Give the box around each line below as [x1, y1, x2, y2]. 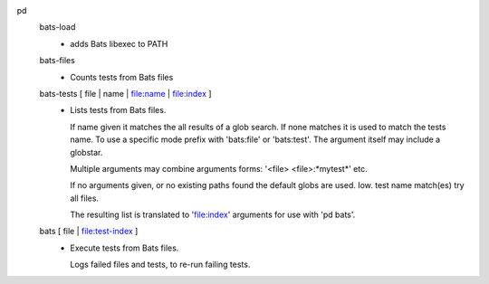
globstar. [70, 147, 103, 157]
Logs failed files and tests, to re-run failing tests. [70, 259, 251, 270]
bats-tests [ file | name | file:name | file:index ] [39, 88, 212, 99]
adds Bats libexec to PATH [70, 38, 168, 49]
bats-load [39, 22, 76, 33]
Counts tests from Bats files [70, 71, 174, 82]
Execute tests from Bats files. [70, 242, 179, 253]
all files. [70, 193, 100, 204]
